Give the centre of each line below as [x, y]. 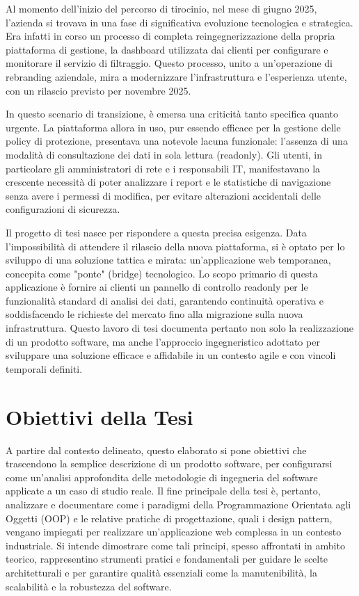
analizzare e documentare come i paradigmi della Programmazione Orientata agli [178, 504]
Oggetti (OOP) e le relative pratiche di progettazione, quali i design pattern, [169, 518]
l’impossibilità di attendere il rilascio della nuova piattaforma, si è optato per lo [175, 246]
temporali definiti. [44, 368]
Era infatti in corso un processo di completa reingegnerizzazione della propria [170, 36]
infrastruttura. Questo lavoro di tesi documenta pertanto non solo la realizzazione [179, 328]
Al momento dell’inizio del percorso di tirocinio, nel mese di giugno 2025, [161, 8]
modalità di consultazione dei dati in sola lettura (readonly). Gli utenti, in [164, 154]
